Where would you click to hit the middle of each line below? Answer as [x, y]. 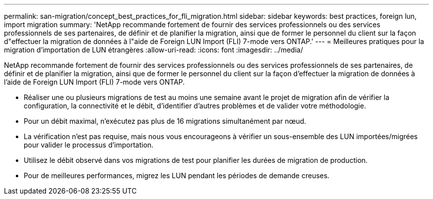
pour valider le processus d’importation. [89, 145]
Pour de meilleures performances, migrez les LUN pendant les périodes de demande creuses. [177, 175]
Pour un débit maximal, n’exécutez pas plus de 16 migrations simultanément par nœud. [165, 121]
